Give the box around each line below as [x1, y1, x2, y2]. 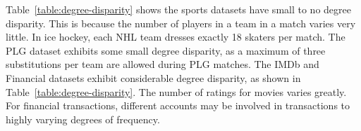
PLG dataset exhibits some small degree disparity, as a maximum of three [6, 43, 326, 57]
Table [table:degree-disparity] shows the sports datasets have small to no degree [6, 2, 351, 16]
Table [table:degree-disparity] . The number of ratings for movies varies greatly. [6, 84, 347, 99]
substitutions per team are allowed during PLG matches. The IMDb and [6, 57, 319, 71]
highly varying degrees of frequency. [6, 111, 160, 126]
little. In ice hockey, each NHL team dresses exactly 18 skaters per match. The [6, 29, 345, 44]
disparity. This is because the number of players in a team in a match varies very [6, 15, 356, 30]
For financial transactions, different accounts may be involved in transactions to [6, 98, 350, 113]
